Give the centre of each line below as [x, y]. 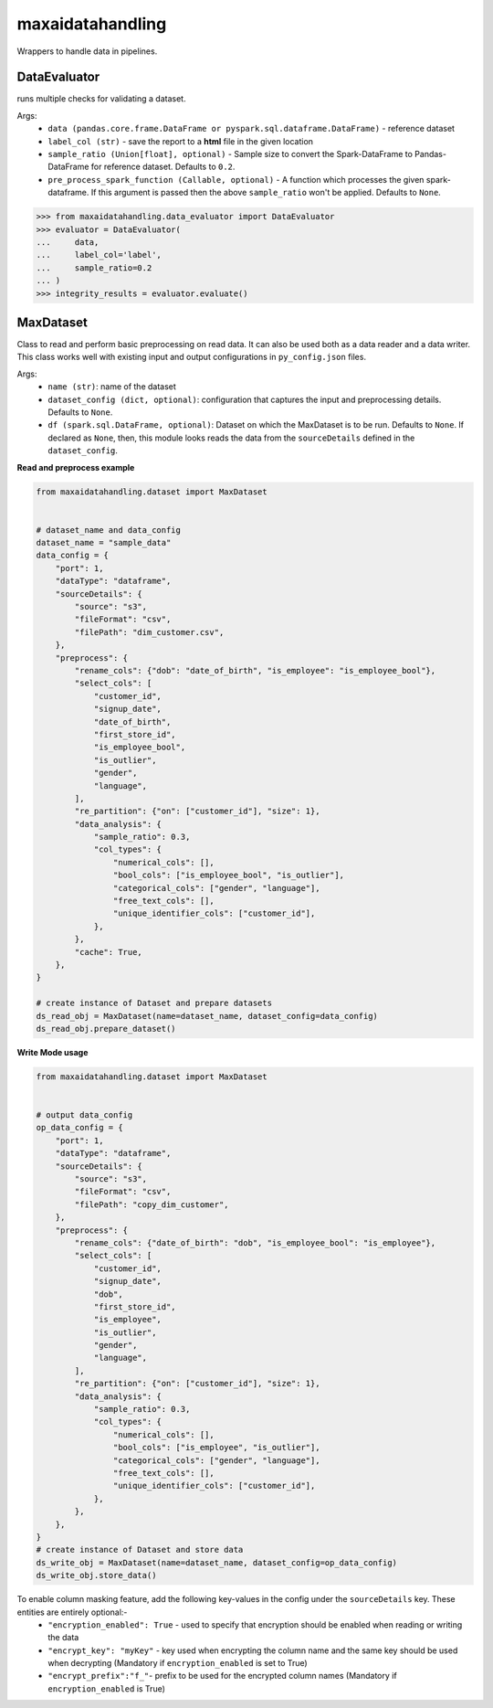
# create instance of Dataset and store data [140, 1550]
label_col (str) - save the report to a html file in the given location [181, 141]
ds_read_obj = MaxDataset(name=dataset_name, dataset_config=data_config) [207, 1016]
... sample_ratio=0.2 [94, 268]
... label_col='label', [99, 255]
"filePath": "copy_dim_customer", [152, 1204]
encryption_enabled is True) [107, 1688]
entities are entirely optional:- [72, 1612]
